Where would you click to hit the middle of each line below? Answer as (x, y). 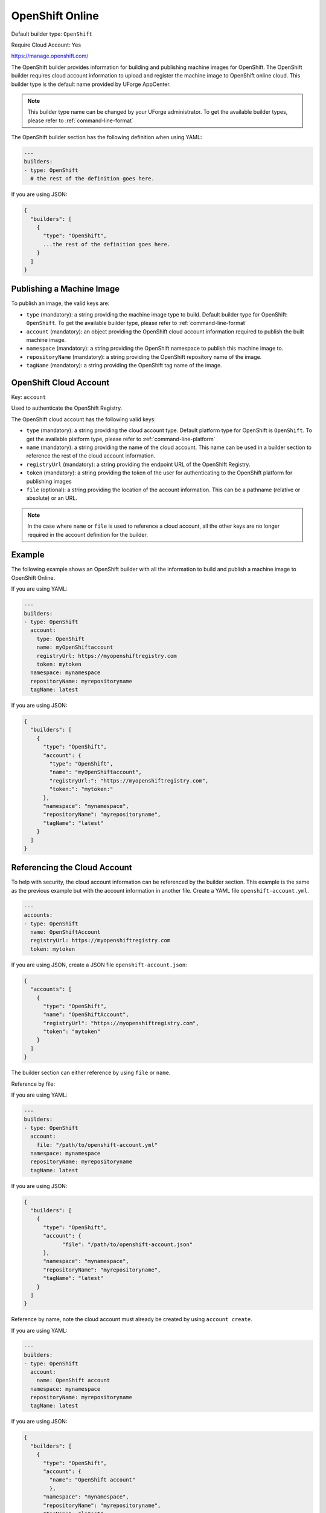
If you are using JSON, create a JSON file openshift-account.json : (99, 965)
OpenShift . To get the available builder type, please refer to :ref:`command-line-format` (136, 323)
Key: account (29, 397)
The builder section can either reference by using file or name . (91, 1073)
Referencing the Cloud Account (72, 868)
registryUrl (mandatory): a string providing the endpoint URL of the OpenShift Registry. (138, 464)
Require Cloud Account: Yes (46, 45)
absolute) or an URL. (52, 498)
